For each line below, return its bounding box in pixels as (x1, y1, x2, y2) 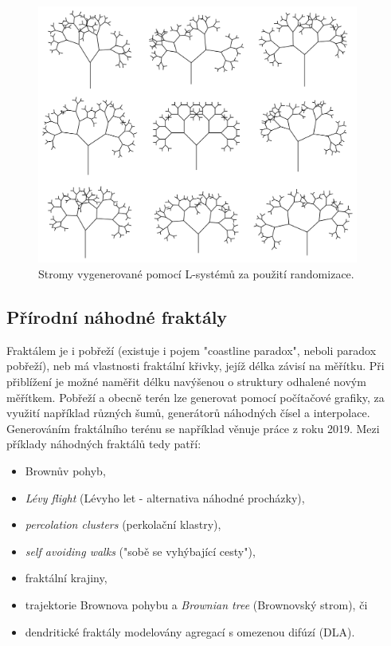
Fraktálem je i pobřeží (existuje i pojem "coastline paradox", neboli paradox (6, 341, 377, 358)
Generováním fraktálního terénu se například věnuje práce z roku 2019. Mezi (6, 420, 380, 436)
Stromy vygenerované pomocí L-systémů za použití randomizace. (38, 266, 354, 282)
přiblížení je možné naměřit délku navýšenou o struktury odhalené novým (6, 373, 366, 390)
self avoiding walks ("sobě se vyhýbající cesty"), (25, 542, 256, 559)
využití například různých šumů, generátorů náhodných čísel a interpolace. (6, 404, 370, 421)
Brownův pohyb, (25, 463, 106, 479)
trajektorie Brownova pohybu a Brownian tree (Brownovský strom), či (25, 597, 368, 613)
